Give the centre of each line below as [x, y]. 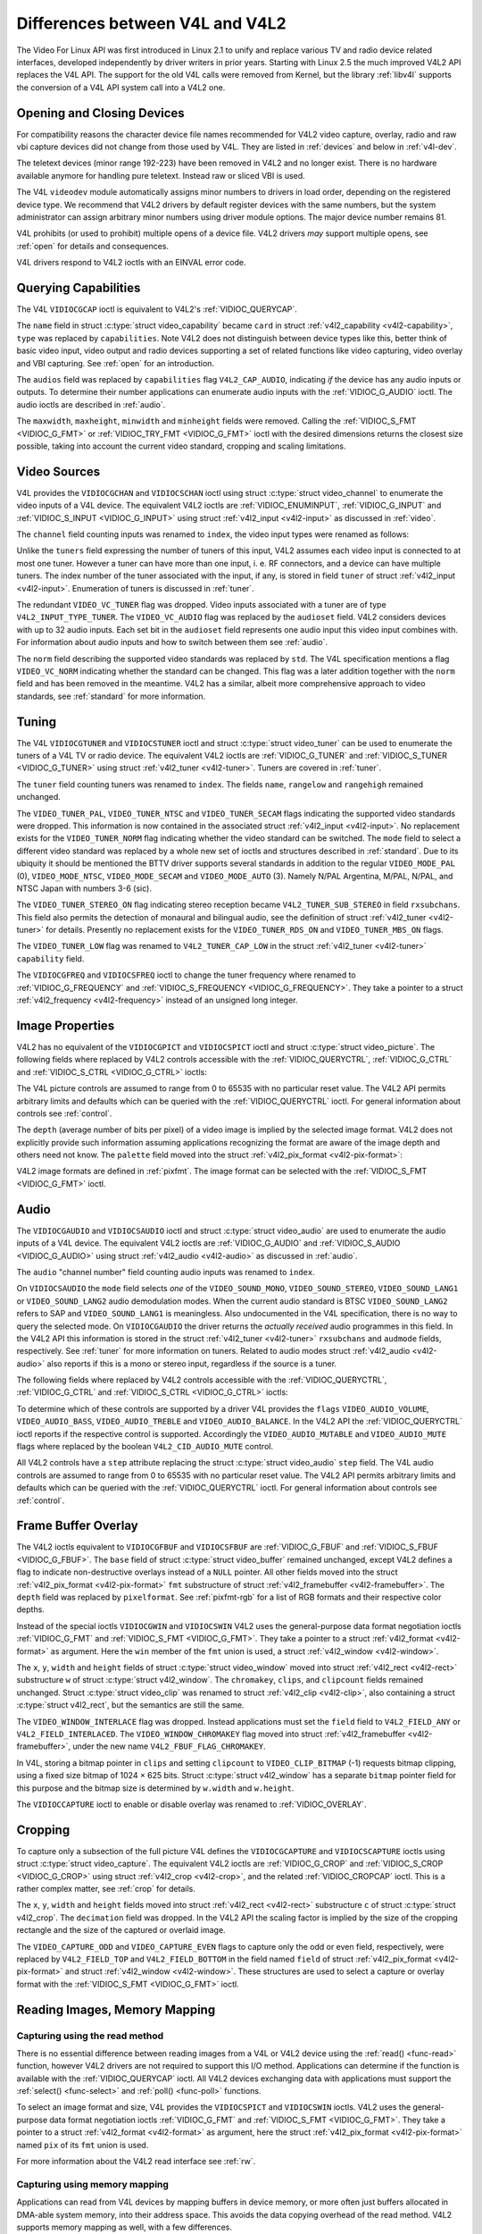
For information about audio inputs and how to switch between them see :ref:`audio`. [172, 642]
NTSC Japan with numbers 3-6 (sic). [84, 888]
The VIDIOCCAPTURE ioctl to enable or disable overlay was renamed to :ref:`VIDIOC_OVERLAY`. [191, 1804]
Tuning [37, 722]
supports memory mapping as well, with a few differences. [124, 2227]
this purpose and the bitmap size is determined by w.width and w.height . [155, 1788]
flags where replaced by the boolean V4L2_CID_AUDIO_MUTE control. [145, 1447]
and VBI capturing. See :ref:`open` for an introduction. [115, 363]
